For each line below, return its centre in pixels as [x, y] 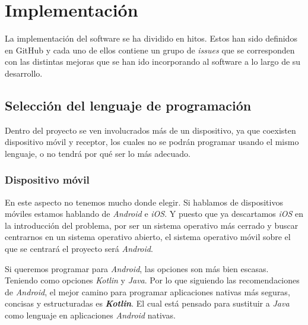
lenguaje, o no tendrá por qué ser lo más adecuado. [98, 153]
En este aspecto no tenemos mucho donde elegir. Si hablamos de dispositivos [144, 202]
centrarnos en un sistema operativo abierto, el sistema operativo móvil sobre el [148, 237]
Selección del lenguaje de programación [128, 105]
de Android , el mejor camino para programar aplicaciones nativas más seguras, [147, 291]
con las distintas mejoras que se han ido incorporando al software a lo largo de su [153, 61]
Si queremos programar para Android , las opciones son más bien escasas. [137, 268]
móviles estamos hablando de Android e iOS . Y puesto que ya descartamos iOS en [154, 214]
